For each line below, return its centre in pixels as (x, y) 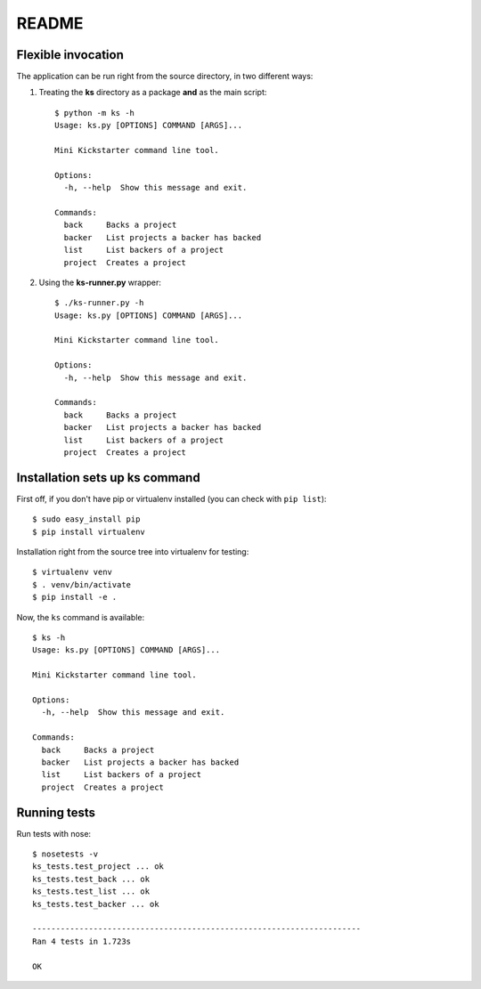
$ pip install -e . (75, 597)
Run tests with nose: (54, 833)
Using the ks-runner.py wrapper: (100, 282)
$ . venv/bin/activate (82, 584)
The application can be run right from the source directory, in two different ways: (165, 77)
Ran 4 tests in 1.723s (82, 941)
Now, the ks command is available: (81, 617)
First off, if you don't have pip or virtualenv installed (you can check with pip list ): (171, 499)
